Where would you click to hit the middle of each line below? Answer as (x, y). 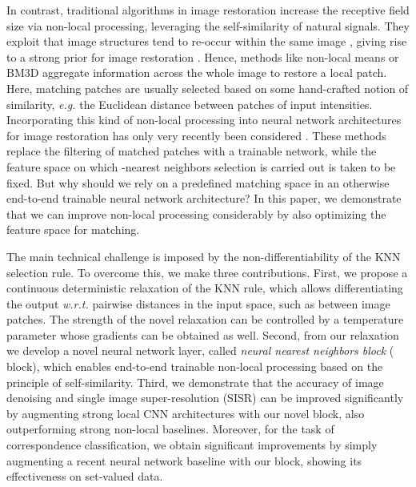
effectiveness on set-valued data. (85, 476)
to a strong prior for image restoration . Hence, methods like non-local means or (203, 56)
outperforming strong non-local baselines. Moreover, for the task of (170, 429)
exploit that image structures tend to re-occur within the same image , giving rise (207, 41)
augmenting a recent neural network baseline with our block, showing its (184, 460)
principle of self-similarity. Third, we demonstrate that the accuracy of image (195, 382)
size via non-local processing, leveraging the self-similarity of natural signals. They (208, 25)
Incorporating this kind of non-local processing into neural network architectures (204, 120)
